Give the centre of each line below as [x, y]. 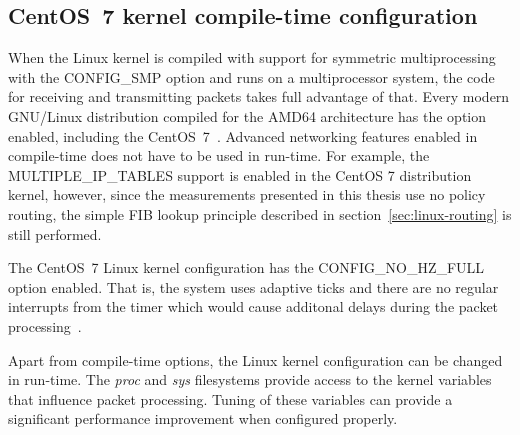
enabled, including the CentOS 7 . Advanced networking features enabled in [243, 135]
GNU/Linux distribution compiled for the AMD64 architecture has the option [247, 115]
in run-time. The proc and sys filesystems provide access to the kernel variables [250, 379]
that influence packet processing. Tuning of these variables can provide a [230, 398]
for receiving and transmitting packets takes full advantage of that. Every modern [259, 96]
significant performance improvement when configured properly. [203, 418]
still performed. [55, 233]
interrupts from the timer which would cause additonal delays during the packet [253, 306]
